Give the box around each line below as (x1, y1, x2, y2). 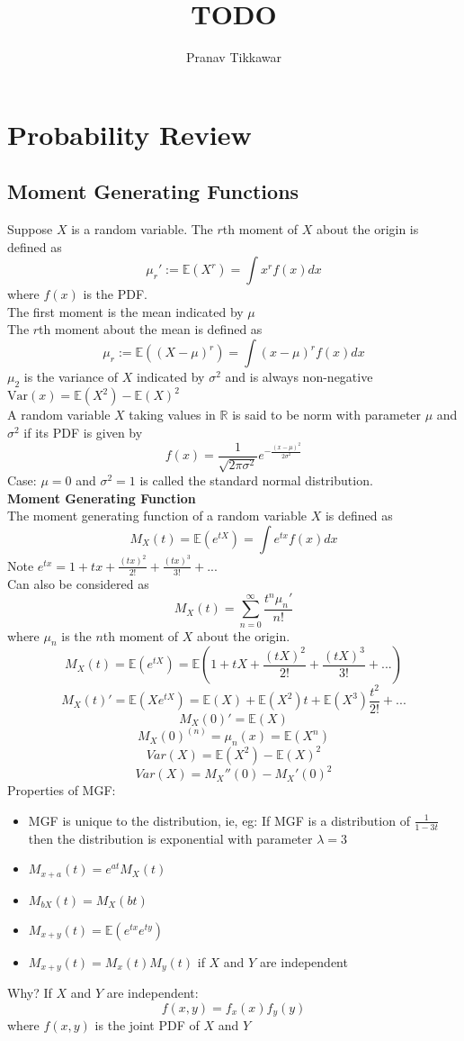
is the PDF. (83, 285, 147, 303)
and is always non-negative (225, 367, 373, 386)
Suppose (7, 220, 53, 239)
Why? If (7, 983, 52, 1002)
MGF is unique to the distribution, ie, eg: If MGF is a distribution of (28, 810, 410, 829)
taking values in (129, 405, 216, 424)
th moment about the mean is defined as (39, 320, 263, 339)
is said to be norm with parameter (232, 405, 422, 424)
